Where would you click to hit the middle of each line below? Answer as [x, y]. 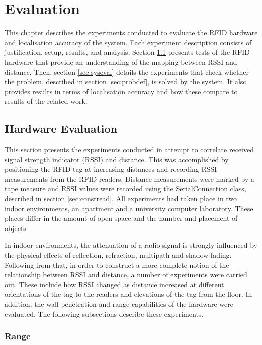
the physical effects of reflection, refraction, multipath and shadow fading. [118, 255]
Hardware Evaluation [61, 128]
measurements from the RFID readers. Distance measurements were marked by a [129, 179]
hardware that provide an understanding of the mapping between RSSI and [121, 62]
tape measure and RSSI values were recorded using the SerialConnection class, [125, 189]
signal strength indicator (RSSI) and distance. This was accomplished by [117, 159]
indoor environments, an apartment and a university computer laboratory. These [129, 208]
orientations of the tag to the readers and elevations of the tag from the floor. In [128, 294]
